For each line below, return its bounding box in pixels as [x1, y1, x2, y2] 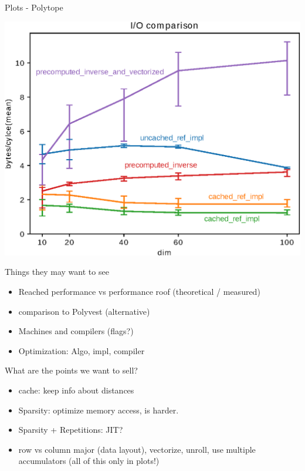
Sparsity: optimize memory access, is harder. [18, 403, 179, 416]
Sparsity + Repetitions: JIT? [18, 423, 123, 436]
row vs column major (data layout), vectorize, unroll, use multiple [18, 443, 256, 455]
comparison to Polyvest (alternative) [18, 305, 150, 317]
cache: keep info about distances [18, 383, 134, 396]
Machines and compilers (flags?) [18, 325, 134, 337]
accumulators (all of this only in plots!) [18, 455, 160, 467]
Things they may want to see [5, 265, 109, 278]
